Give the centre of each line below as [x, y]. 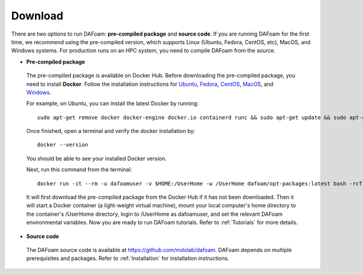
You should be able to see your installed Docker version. [96, 158]
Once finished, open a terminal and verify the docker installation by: [111, 131]
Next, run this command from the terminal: [79, 170]
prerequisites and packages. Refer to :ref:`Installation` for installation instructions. [128, 258]
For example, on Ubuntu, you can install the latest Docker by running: [113, 103]
